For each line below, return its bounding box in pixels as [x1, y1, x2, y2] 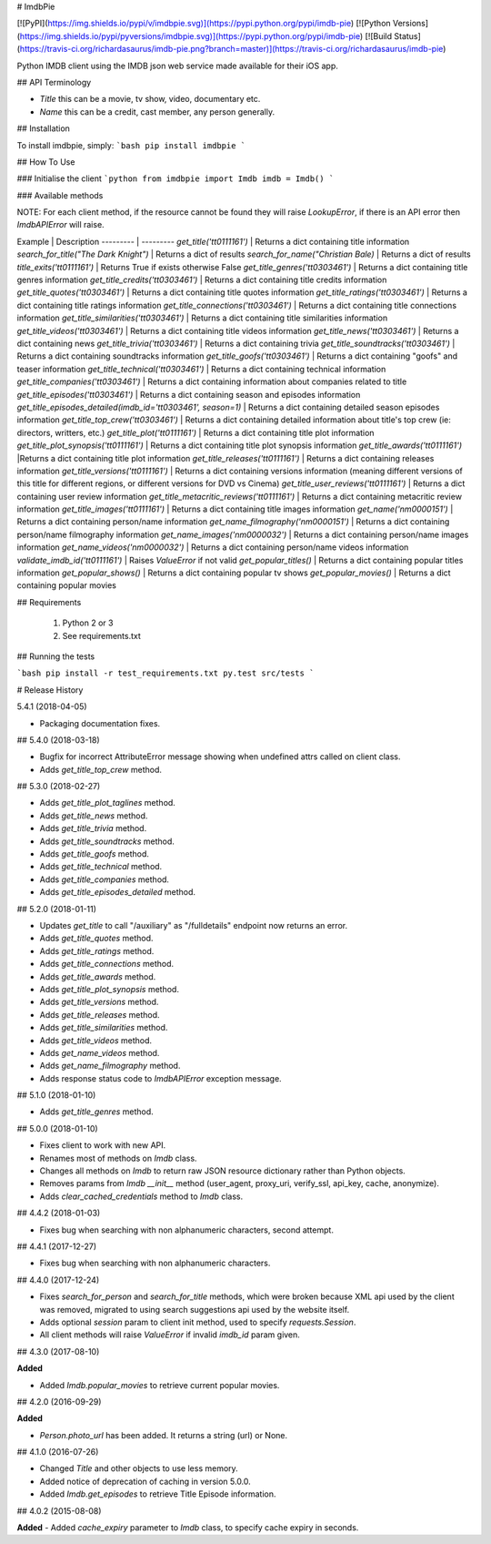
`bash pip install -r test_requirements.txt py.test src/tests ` [16, 668, 315, 678]
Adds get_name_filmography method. [39, 1061, 181, 1072]
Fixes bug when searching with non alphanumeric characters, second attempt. [39, 1224, 334, 1235]
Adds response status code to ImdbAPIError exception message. [39, 1072, 282, 1083]
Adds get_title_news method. [39, 810, 148, 821]
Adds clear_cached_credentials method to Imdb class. [39, 1191, 244, 1202]
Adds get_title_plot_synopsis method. [39, 983, 179, 994]
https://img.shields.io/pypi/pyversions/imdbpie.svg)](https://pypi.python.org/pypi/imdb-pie [19, 30, 361, 41]
